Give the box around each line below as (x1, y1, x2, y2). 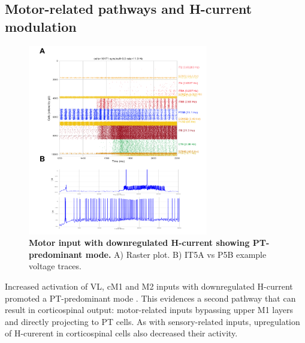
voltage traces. (29, 260, 81, 272)
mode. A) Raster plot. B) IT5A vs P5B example (85, 248, 267, 260)
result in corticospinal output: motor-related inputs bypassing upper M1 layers (5, 303, 294, 316)
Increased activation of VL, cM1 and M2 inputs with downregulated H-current (5, 279, 293, 292)
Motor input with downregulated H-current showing (29, 236, 250, 249)
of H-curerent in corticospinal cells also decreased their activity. (5, 327, 238, 339)
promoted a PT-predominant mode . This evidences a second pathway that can (5, 291, 296, 304)
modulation (5, 17, 77, 35)
